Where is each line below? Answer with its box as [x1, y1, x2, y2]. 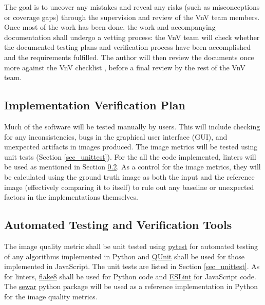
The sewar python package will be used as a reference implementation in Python [4, 281, 258, 292]
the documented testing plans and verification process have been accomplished [4, 42, 251, 52]
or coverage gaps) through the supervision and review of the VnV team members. [4, 11, 260, 22]
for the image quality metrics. [4, 291, 98, 301]
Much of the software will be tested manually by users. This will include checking [4, 121, 260, 131]
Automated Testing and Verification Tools [4, 217, 232, 233]
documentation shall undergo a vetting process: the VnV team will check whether [4, 31, 260, 42]
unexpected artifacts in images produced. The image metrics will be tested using [4, 141, 258, 152]
